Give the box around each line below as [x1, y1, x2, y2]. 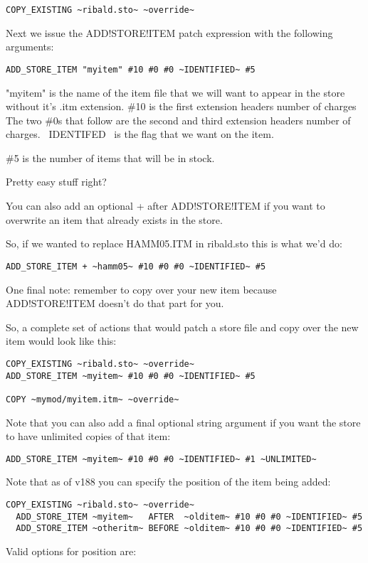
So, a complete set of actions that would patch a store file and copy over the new [6, 319, 359, 334]
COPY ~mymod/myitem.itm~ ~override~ [6, 394, 179, 404]
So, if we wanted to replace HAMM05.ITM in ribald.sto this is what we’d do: [6, 236, 342, 251]
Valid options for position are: [6, 543, 137, 558]
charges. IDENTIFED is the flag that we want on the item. [6, 127, 274, 141]
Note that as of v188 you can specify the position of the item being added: [6, 474, 331, 489]
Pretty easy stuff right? [6, 174, 107, 189]
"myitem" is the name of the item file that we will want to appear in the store [6, 85, 345, 100]
